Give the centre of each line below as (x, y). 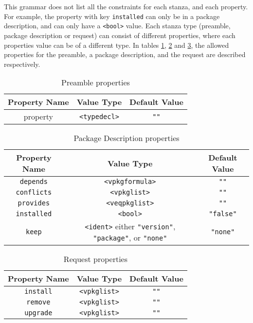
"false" (223, 214)
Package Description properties (126, 138)
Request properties (96, 259)
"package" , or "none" (130, 238)
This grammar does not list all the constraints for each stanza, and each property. (126, 6)
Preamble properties (95, 82)
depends (34, 182)
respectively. (22, 64)
